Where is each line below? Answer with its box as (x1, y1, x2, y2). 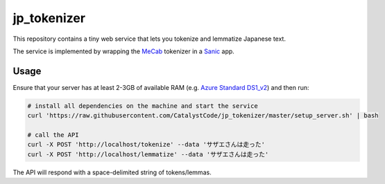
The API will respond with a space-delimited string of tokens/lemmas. (12, 168, 212, 176)
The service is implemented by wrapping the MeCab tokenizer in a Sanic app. (12, 47, 235, 55)
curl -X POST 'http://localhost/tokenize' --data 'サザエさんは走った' (27, 140, 266, 149)
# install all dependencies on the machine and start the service (27, 102, 258, 110)
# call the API (27, 131, 79, 138)
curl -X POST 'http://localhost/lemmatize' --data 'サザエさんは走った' (27, 150, 269, 158)
